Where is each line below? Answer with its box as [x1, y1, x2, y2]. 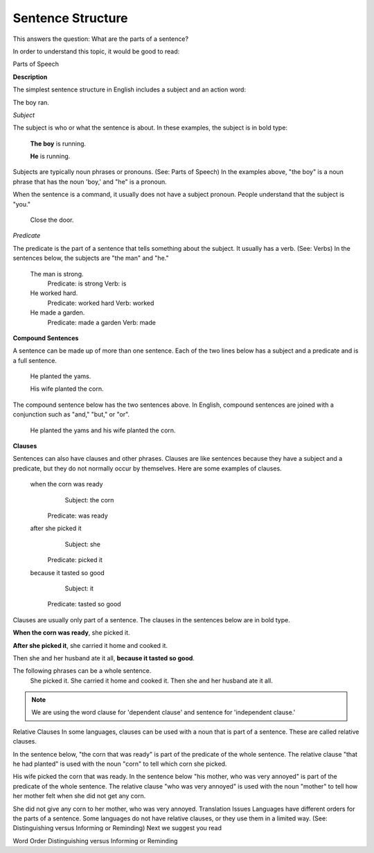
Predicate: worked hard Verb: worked [47, 299, 154, 307]
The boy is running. [30, 139, 87, 148]
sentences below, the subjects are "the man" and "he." [12, 254, 169, 263]
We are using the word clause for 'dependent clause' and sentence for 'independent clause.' [31, 708, 296, 716]
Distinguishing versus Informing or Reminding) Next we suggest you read [12, 824, 222, 832]
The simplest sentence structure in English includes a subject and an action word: [12, 85, 246, 94]
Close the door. [30, 216, 74, 225]
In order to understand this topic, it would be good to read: [12, 47, 180, 55]
